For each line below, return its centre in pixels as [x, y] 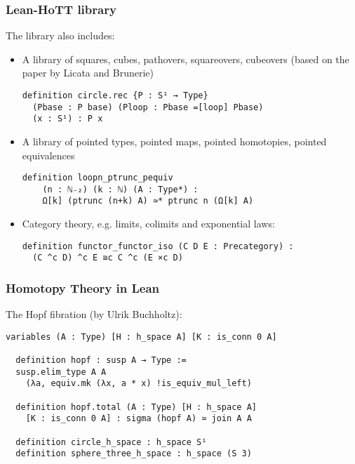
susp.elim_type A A [61, 372]
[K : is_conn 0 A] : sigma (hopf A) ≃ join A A [139, 419]
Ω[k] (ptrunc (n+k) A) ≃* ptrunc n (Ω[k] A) [148, 201]
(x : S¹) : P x [68, 119]
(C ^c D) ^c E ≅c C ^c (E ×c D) [108, 258]
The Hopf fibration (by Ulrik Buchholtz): [94, 314]
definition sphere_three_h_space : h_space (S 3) [134, 454]
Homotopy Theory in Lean [83, 287]
